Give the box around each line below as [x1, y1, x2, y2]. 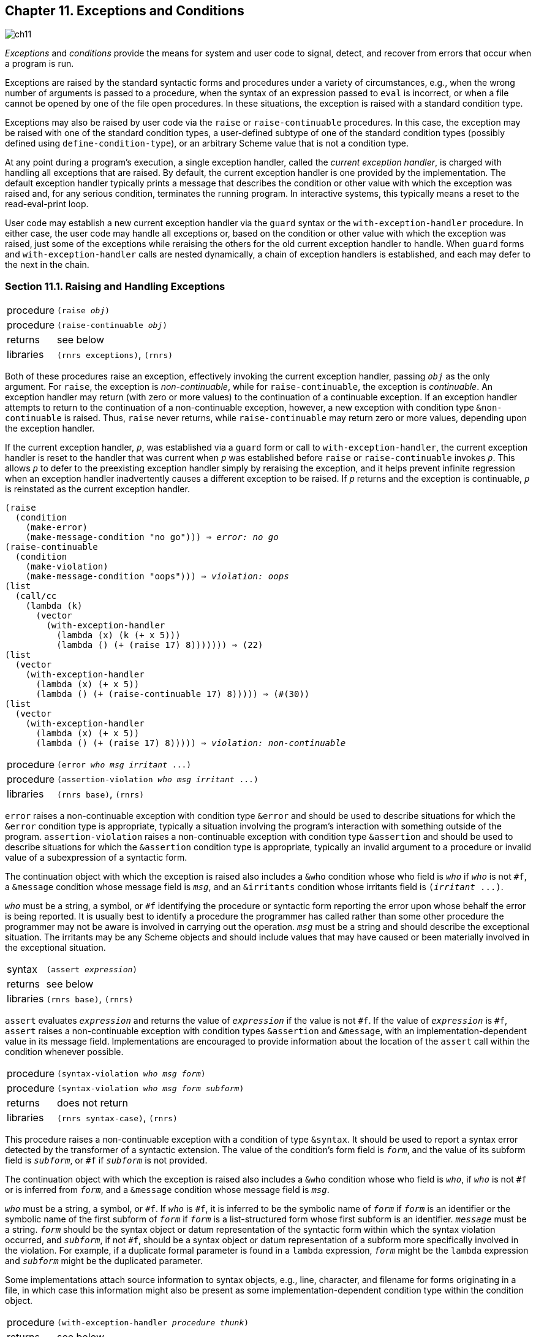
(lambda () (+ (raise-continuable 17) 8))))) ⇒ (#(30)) [36, 689, 310, 699]
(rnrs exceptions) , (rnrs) [56, 348, 173, 361]
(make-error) [25, 522, 88, 533]
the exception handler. [5, 423, 95, 434]
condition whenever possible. [5, 1046, 124, 1057]
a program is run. [5, 58, 74, 69]
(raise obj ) [56, 305, 110, 315]
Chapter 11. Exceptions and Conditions [5, 3, 244, 18]
